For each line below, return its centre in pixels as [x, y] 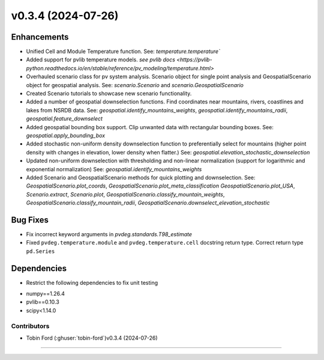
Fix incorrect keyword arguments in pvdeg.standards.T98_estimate [109, 234]
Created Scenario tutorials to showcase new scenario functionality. [109, 94]
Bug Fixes [30, 220]
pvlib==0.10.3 [43, 302]
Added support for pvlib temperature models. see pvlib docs [100, 59]
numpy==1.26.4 [46, 294]
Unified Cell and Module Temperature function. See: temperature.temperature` [123, 52]
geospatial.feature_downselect [64, 119]
